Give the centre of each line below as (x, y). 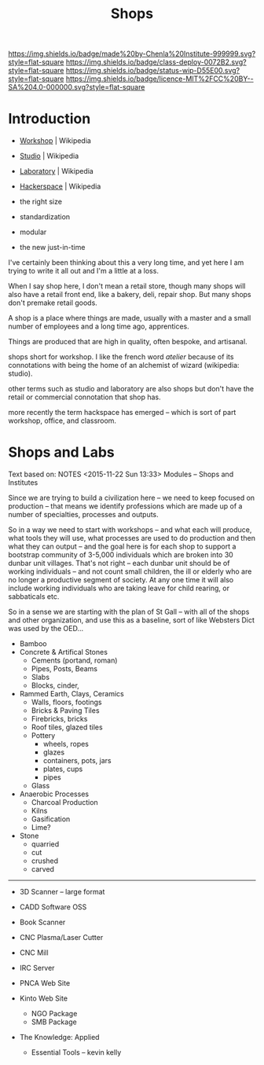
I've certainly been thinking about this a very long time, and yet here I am (126, 263)
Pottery (43, 736)
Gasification (51, 819)
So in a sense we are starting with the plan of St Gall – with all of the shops (129, 612)
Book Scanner (42, 922)
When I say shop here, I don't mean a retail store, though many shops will (127, 286)
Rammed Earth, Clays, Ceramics (71, 694)
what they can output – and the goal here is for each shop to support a (122, 546)
